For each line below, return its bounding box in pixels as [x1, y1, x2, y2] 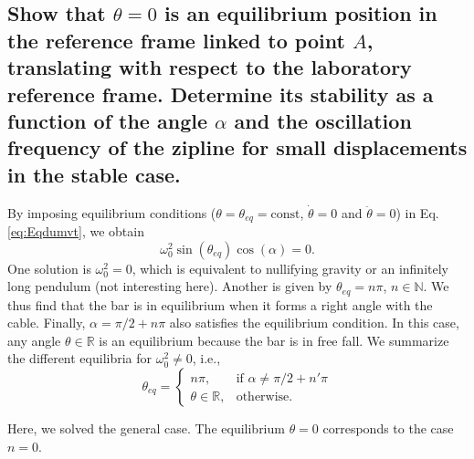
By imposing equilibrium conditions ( [7, 203, 216, 222]
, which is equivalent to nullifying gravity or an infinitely [132, 258, 448, 277]
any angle [7, 330, 61, 349]
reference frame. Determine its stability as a [7, 79, 434, 108]
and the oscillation [234, 106, 412, 134]
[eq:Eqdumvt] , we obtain [7, 222, 144, 240]
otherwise [236, 390, 290, 403]
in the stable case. [7, 160, 181, 188]
